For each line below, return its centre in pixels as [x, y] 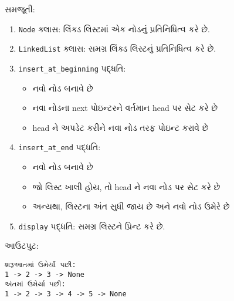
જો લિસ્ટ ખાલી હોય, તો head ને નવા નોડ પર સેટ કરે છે [126, 186]
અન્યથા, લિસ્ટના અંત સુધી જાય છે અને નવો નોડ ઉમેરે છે [131, 206]
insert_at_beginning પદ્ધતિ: [72, 68]
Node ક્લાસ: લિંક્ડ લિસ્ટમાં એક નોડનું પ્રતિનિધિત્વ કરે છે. [114, 28]
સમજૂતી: [20, 9]
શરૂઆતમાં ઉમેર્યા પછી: [40, 265]
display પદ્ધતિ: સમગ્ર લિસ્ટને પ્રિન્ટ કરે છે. [92, 226]
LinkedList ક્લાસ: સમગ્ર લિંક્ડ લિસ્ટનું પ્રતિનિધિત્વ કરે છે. [117, 48]
